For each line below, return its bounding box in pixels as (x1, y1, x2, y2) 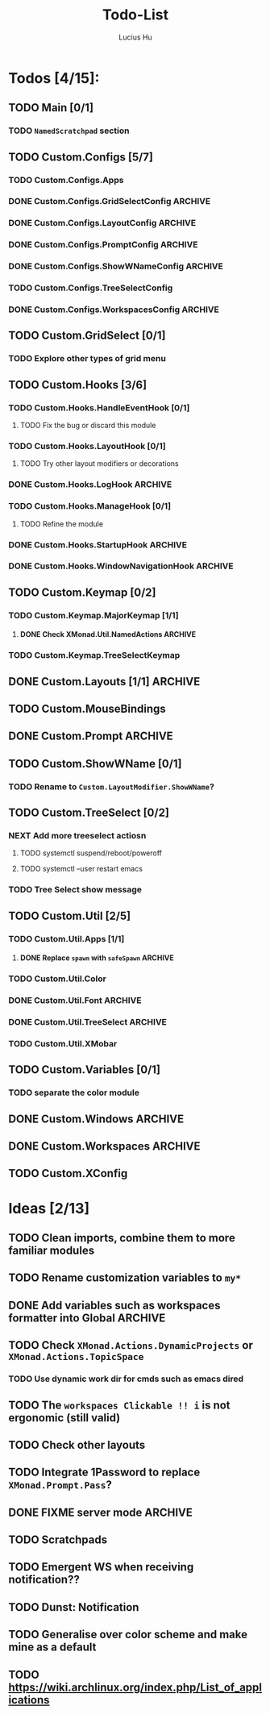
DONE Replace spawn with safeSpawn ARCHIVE (19, 953, 175, 963)
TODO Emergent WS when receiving (8, 1560, 194, 1574)
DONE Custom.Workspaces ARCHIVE (8, 1139, 201, 1154)
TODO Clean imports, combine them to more (8, 1231, 235, 1245)
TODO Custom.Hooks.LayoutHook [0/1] (8, 441, 167, 452)
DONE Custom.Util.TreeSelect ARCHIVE (8, 1017, 168, 1028)
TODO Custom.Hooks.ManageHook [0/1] (8, 501, 172, 512)
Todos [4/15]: (8, 69, 100, 87)
